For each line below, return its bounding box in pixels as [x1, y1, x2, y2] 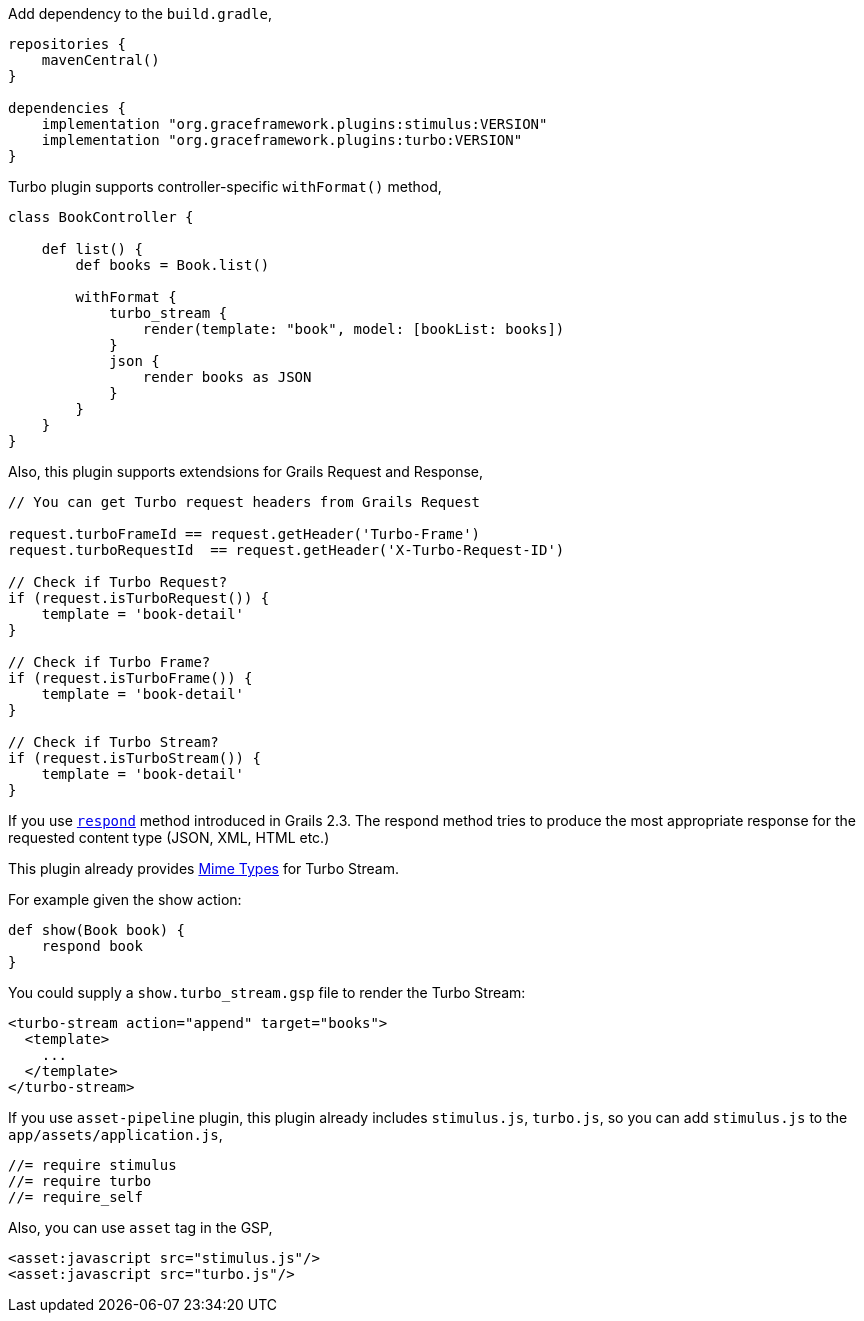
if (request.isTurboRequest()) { [8, 590, 270, 606]
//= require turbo [8, 1173, 152, 1189]
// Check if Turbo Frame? [8, 654, 211, 670]
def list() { [41, 241, 143, 257]
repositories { [8, 36, 127, 52]
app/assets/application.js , [8, 1126, 223, 1143]
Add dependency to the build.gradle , [8, 5, 272, 22]
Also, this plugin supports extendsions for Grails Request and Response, [8, 463, 484, 480]
